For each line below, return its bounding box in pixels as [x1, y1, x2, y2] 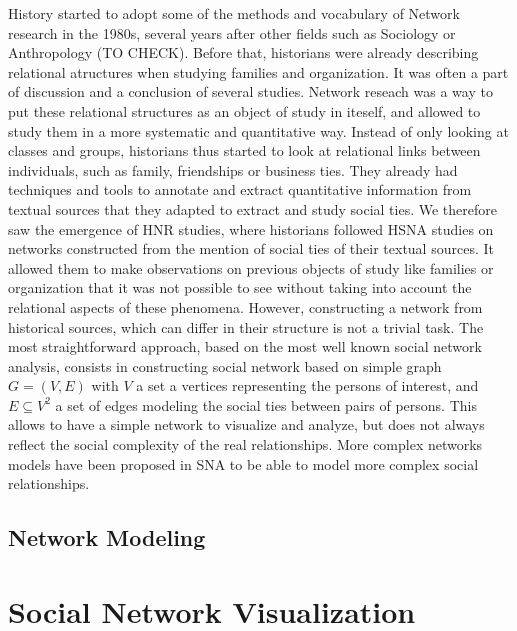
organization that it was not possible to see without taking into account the [8, 277, 472, 298]
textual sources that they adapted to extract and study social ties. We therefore [8, 198, 497, 219]
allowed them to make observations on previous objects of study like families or [8, 257, 494, 278]
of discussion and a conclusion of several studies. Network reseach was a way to [8, 81, 493, 102]
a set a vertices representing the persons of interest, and [136, 375, 479, 396]
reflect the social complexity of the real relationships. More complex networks [8, 434, 483, 455]
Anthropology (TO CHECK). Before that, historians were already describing [8, 42, 479, 63]
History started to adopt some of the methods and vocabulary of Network [8, 3, 460, 23]
